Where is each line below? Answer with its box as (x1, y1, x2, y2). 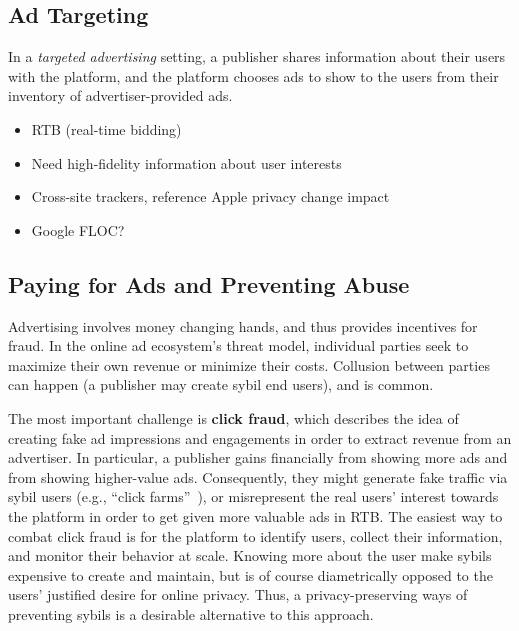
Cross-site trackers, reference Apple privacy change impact (31, 186, 390, 207)
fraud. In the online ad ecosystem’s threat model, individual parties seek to (8, 335, 469, 356)
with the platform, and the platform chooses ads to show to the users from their (8, 65, 499, 86)
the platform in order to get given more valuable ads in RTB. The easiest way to (8, 505, 503, 526)
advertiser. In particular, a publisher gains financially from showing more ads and (8, 447, 508, 468)
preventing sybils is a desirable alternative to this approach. (8, 603, 374, 624)
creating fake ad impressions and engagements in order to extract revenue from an (8, 427, 512, 448)
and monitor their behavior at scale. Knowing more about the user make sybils (8, 545, 492, 566)
